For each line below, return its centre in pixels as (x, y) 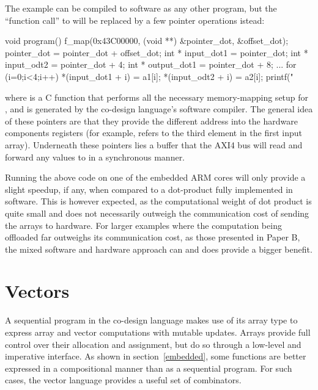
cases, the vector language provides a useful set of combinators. (123, 380)
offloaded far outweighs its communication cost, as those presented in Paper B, (153, 237)
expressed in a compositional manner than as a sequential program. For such (149, 368)
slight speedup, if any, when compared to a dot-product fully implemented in (149, 189)
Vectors (37, 291)
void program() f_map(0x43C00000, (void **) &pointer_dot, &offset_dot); (147, 41)
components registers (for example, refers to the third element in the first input (153, 133)
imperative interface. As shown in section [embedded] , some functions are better (156, 356)
